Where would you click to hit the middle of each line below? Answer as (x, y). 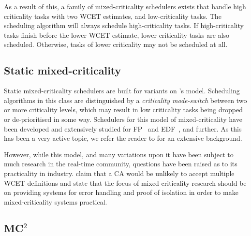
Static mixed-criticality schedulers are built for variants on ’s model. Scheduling (122, 91)
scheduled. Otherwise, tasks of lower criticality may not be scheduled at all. (116, 44)
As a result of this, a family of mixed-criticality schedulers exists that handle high (125, 6)
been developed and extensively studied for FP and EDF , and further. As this (123, 128)
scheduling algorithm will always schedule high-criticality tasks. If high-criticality (124, 25)
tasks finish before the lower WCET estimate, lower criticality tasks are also (117, 35)
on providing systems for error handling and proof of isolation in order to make (121, 192)
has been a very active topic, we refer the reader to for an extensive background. (123, 138)
